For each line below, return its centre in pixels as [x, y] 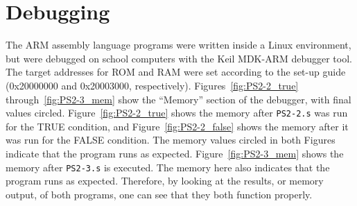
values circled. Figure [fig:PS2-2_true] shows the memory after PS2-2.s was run [177, 113]
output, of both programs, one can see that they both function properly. [159, 194]
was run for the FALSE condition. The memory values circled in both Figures [171, 140]
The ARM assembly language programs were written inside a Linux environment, [178, 45]
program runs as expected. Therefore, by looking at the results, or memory [165, 181]
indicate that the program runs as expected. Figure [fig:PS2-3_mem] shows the [175, 153]
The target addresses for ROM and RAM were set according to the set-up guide [176, 72]
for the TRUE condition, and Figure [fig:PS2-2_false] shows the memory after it [177, 126]
